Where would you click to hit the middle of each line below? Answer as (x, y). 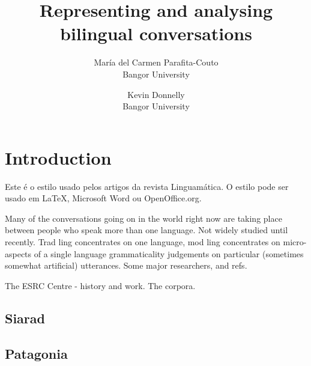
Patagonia (36, 353)
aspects (18, 253)
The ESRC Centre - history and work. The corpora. (100, 285)
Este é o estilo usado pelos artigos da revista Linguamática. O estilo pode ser (147, 186)
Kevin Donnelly (156, 94)
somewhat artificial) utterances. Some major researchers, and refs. (126, 265)
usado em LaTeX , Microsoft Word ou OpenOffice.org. (103, 198)
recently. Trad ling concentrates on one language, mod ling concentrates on (143, 242)
